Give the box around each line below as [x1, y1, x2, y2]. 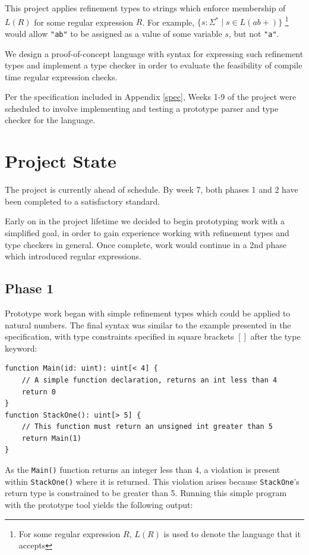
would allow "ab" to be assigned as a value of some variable [5, 27, 222, 39]
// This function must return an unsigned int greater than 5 [21, 422, 273, 431]
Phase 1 [5, 279, 54, 297]
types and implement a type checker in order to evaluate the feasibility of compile [5, 59, 302, 71]
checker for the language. [5, 114, 96, 126]
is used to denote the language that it [163, 527, 301, 540]
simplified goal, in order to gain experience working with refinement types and [5, 226, 289, 239]
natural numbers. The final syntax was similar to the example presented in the [5, 318, 291, 331]
